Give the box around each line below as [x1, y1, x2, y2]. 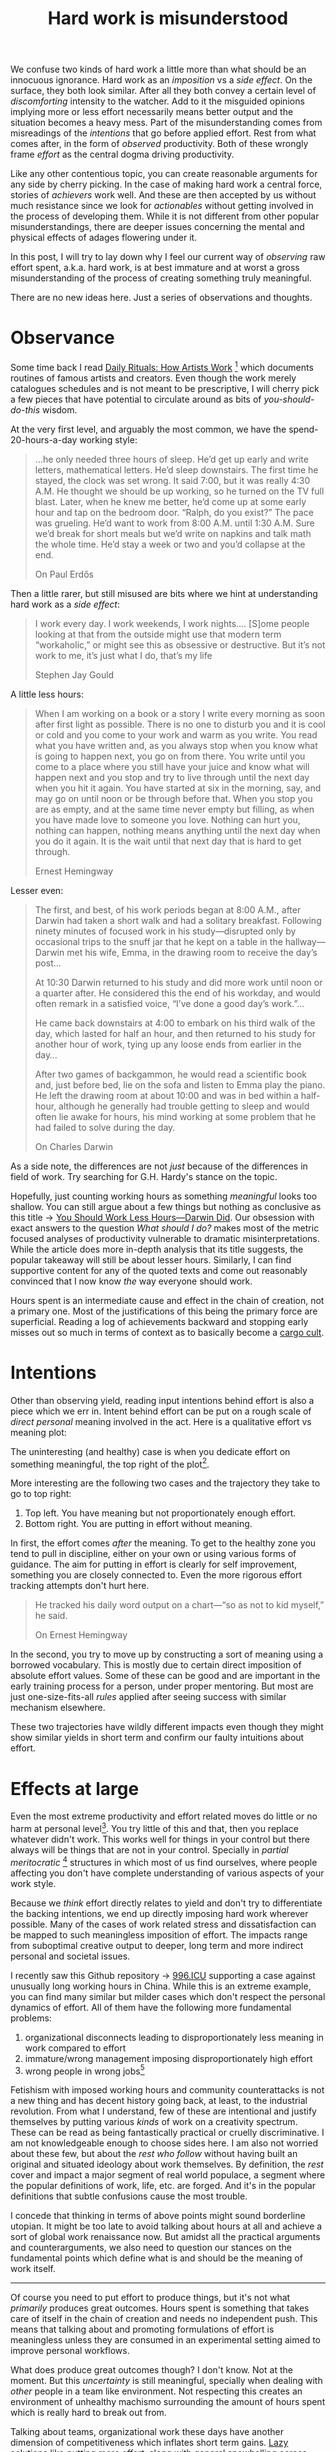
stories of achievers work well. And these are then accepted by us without [10, 189, 317, 201]
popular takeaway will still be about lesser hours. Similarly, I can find [10, 1253, 292, 1266]
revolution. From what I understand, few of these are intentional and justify [10, 2105, 317, 2117]
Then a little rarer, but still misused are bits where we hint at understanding [10, 587, 318, 599]
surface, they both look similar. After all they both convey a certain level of [10, 85, 317, 97]
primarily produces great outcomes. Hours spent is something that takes [10, 2302, 310, 2314]
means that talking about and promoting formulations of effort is [10, 2323, 275, 2336]
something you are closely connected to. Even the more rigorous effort [10, 1569, 303, 1581]
